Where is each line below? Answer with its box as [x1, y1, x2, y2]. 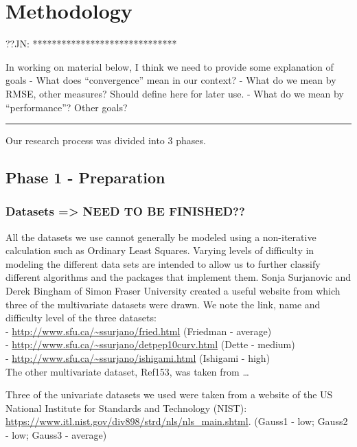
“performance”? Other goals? [5, 100, 128, 114]
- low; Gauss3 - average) [5, 428, 107, 442]
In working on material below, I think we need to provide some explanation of [5, 59, 334, 73]
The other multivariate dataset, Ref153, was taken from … [5, 364, 249, 378]
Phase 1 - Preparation [5, 167, 165, 188]
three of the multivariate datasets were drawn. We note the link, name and [5, 297, 321, 311]
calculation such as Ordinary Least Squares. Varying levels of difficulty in [5, 243, 314, 257]
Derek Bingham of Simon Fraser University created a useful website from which [5, 284, 341, 298]
